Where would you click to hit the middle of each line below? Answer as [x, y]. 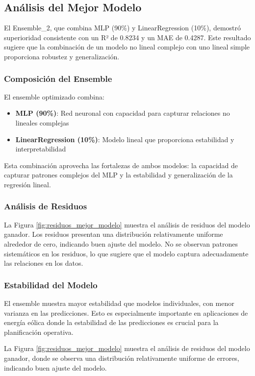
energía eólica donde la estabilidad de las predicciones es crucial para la [111, 322]
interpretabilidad [41, 149]
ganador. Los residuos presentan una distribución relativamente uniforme [114, 234]
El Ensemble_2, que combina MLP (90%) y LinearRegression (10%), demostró [123, 28]
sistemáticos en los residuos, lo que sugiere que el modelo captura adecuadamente [126, 253]
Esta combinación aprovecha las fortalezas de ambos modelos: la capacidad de [121, 165]
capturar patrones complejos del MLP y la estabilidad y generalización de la [118, 175]
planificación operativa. [39, 332]
